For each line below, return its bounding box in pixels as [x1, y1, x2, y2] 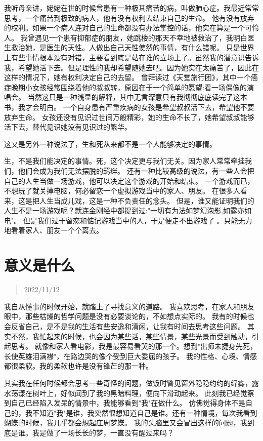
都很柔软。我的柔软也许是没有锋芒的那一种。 [4, 360, 153, 371]
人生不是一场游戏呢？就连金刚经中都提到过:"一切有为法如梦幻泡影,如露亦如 [4, 205, 252, 216]
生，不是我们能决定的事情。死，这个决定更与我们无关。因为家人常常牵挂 [4, 155, 245, 166]
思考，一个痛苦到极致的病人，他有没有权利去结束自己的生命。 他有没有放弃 [4, 12, 254, 23]
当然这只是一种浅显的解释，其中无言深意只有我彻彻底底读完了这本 [27, 92, 247, 102]
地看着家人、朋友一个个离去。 [4, 225, 103, 235]
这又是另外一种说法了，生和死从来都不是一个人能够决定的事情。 [4, 138, 216, 149]
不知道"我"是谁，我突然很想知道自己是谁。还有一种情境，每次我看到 [32, 407, 257, 418]
